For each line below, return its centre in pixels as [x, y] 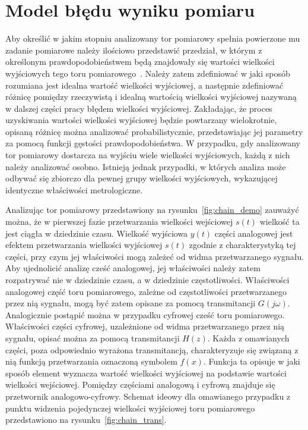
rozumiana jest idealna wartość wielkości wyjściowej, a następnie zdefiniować [145, 85]
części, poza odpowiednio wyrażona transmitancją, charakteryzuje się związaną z [152, 349]
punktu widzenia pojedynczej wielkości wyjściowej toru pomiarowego [130, 408]
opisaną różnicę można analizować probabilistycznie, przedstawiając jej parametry [154, 131]
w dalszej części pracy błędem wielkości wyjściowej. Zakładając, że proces [139, 108]
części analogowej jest [254, 233]
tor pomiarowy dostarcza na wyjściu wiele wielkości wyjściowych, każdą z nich [148, 155]
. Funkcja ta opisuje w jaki [252, 361]
